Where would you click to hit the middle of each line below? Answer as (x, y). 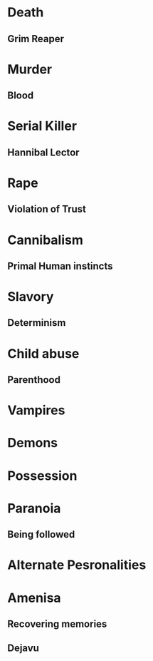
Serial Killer (42, 126)
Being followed (41, 534)
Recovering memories (57, 624)
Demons (33, 443)
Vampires (36, 410)
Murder (30, 69)
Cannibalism (46, 240)
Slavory (31, 297)
